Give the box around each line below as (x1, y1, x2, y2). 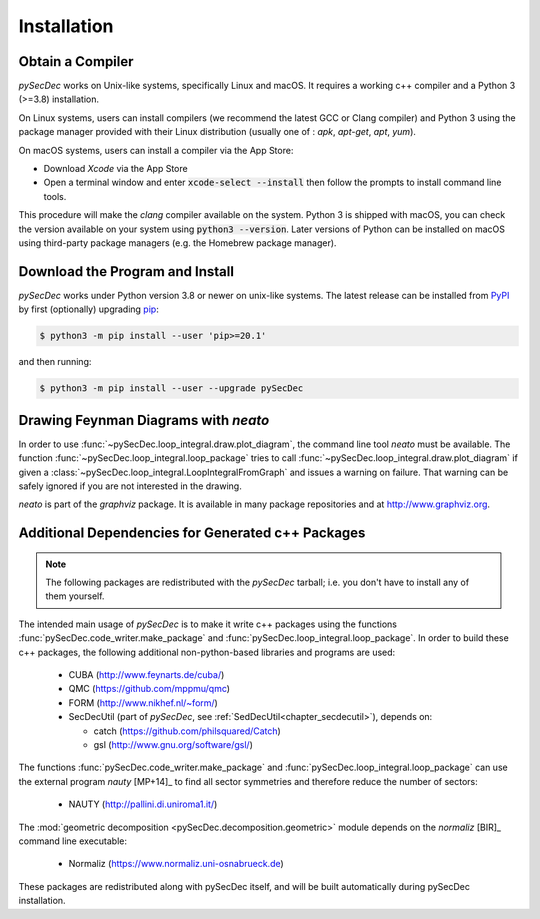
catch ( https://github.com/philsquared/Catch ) (93, 725, 282, 737)
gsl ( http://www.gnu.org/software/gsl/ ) (93, 738, 254, 750)
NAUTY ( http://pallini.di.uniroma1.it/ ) (68, 798, 218, 810)
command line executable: (18, 835, 127, 847)
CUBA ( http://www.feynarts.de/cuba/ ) (68, 669, 225, 681)
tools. (43, 190, 67, 202)
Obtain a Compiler (18, 53, 134, 70)
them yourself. (45, 590, 105, 602)
